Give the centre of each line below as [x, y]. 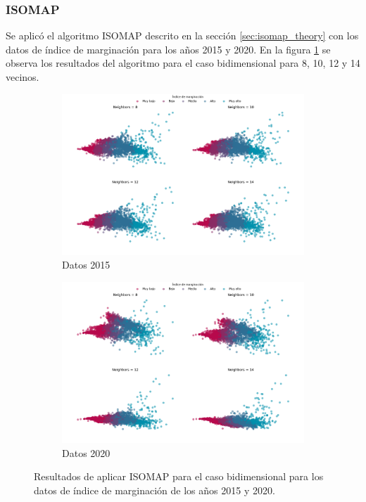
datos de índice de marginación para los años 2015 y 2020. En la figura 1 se [168, 49]
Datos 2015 [86, 265]
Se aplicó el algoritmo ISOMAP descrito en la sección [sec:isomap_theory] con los [182, 36]
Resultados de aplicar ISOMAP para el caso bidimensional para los [179, 476]
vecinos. [23, 77]
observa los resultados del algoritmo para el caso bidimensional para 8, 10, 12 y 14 [183, 63]
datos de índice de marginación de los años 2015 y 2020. [154, 490]
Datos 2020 [86, 452]
